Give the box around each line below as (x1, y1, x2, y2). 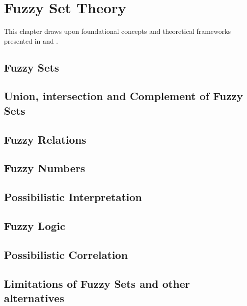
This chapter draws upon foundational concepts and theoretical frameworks (4, 26, 231, 36)
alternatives (4, 290, 64, 305)
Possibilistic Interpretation (4, 189, 142, 204)
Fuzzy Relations (4, 131, 86, 147)
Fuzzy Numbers (4, 160, 85, 176)
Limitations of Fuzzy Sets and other (4, 276, 190, 291)
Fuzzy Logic (4, 218, 65, 233)
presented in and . (4, 35, 58, 46)
